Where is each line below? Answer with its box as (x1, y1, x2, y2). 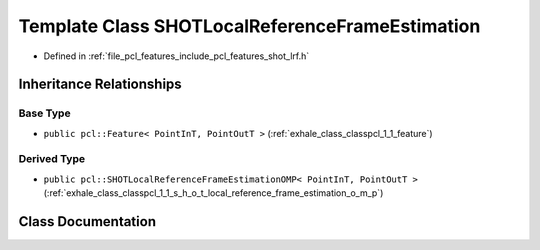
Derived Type (18, 152, 85, 166)
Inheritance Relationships (18, 76, 182, 93)
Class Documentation (18, 213, 157, 230)
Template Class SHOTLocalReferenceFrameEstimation (18, 15, 481, 37)
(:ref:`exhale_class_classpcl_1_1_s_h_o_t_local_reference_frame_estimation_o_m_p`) (43, 187, 384, 199)
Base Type (18, 106, 71, 120)
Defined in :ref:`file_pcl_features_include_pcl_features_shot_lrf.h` (43, 50, 310, 62)
